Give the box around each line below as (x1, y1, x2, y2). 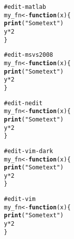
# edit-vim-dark (4, 147, 53, 155)
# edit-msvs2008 (4, 51, 53, 59)
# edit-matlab (4, 3, 46, 10)
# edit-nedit (4, 99, 43, 107)
